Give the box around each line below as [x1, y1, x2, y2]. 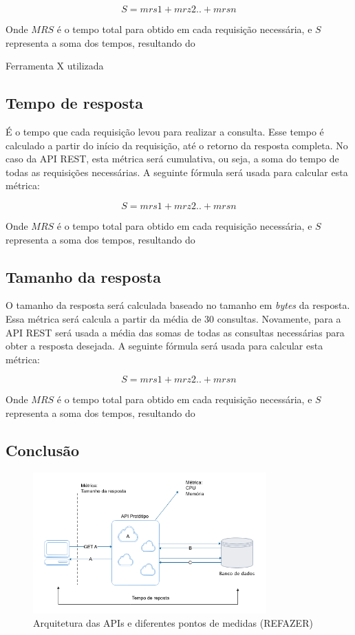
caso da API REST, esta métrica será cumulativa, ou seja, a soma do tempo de [6, 151, 339, 166]
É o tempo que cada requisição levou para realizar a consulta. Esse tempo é [6, 124, 324, 138]
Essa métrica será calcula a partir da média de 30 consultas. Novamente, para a [6, 311, 341, 325]
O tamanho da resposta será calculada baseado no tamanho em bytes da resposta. [6, 298, 350, 312]
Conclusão [6, 439, 80, 460]
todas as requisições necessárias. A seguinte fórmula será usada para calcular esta [6, 164, 348, 179]
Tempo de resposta [6, 92, 144, 114]
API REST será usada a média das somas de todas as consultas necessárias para [6, 325, 345, 339]
